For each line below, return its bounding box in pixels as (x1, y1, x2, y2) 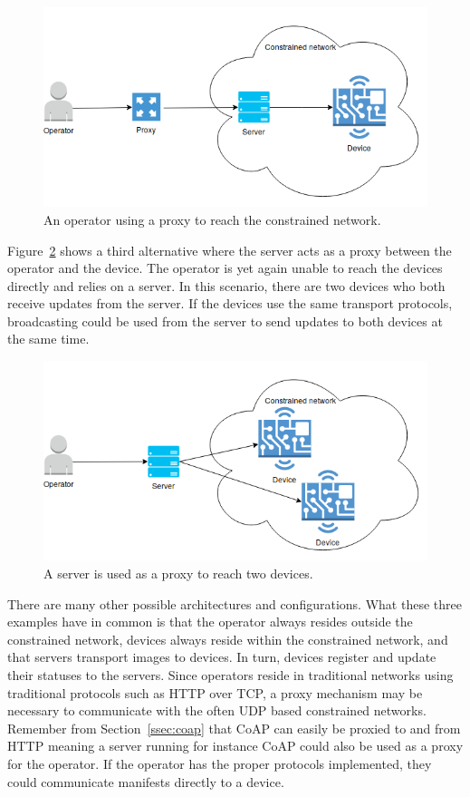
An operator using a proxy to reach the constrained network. (43, 209, 381, 228)
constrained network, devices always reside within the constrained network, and (7, 629, 448, 648)
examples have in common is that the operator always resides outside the (7, 612, 413, 631)
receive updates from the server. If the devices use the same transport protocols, (7, 294, 453, 313)
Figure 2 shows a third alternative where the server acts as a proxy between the (7, 240, 452, 259)
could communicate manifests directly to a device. (7, 772, 284, 791)
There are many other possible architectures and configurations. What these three (7, 594, 462, 613)
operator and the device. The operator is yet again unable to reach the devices (7, 258, 443, 277)
